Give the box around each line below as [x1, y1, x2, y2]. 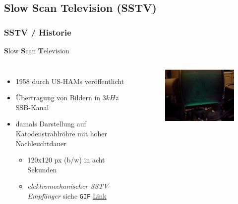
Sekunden [27, 164, 57, 174]
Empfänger [27, 190, 60, 201]
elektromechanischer [27, 181, 88, 191]
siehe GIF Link [62, 190, 107, 201]
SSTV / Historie [4, 26, 71, 38]
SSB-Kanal [15, 102, 49, 112]
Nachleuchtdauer [15, 138, 66, 148]
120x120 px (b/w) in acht [27, 155, 105, 165]
